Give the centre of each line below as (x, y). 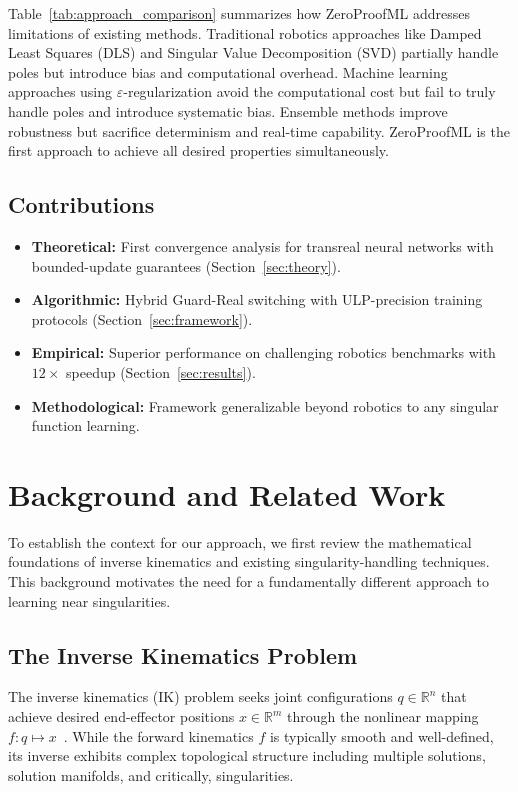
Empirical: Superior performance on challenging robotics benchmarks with (263, 352)
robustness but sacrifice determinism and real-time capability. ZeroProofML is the (259, 130)
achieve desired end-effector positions (121, 716)
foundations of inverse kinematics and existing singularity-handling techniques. (249, 561)
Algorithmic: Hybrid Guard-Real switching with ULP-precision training (257, 299)
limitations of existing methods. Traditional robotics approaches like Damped (245, 32)
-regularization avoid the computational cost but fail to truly (309, 91)
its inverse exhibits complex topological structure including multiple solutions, (247, 755)
